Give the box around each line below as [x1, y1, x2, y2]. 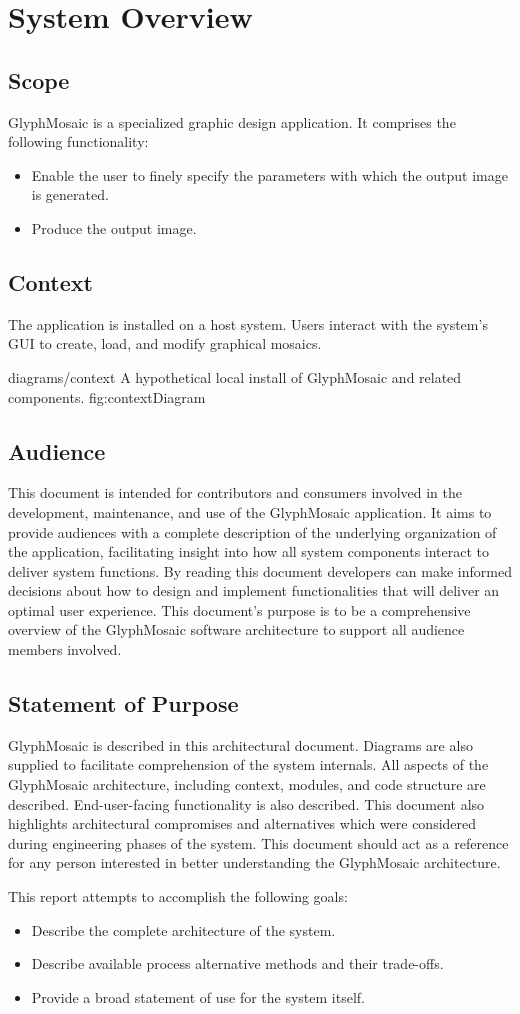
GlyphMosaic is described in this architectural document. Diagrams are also [8, 734, 473, 755]
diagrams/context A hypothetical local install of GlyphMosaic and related [8, 366, 462, 387]
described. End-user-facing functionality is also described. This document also [8, 793, 485, 814]
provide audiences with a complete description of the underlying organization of [8, 521, 497, 542]
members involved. [8, 639, 122, 660]
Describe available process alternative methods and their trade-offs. [31, 953, 444, 974]
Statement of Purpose [8, 688, 239, 719]
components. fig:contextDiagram [8, 386, 206, 407]
